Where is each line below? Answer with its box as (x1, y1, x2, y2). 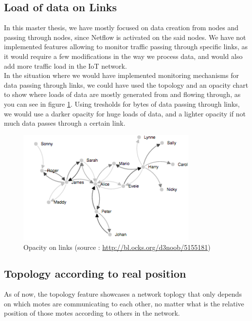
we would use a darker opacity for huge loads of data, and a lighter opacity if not (4, 108, 246, 118)
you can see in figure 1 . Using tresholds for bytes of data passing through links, (4, 98, 240, 109)
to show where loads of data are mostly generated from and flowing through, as (4, 89, 241, 99)
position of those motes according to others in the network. (4, 308, 180, 318)
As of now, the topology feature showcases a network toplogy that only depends (4, 288, 242, 299)
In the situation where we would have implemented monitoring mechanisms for (4, 70, 239, 80)
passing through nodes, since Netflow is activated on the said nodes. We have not (4, 32, 246, 42)
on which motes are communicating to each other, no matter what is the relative (4, 298, 244, 308)
